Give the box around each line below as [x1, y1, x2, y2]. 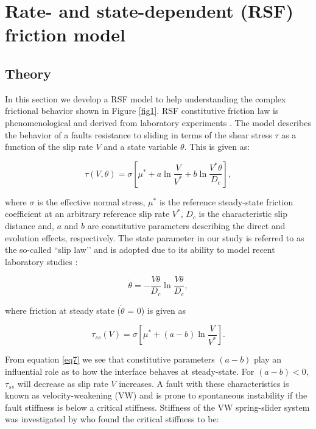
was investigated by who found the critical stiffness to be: [5, 413, 219, 425]
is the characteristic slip [198, 207, 287, 220]
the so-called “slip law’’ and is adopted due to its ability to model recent [5, 243, 275, 256]
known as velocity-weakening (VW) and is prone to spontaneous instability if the [5, 389, 307, 402]
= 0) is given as [127, 303, 186, 316]
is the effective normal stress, [37, 195, 146, 208]
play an [254, 353, 282, 366]
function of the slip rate [5, 140, 93, 153]
